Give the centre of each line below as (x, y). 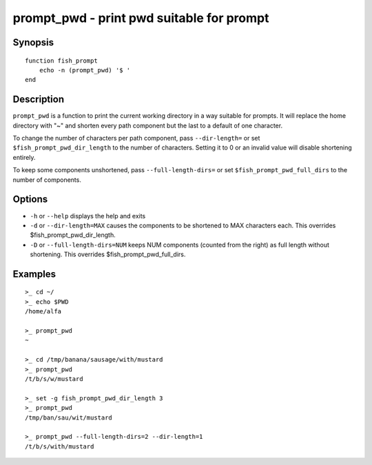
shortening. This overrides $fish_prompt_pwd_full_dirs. (108, 254)
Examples (34, 274)
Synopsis (33, 42)
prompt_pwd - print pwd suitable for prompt (141, 18)
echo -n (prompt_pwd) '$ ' (85, 70)
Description (39, 100)
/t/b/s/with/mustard (60, 446)
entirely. (24, 157)
